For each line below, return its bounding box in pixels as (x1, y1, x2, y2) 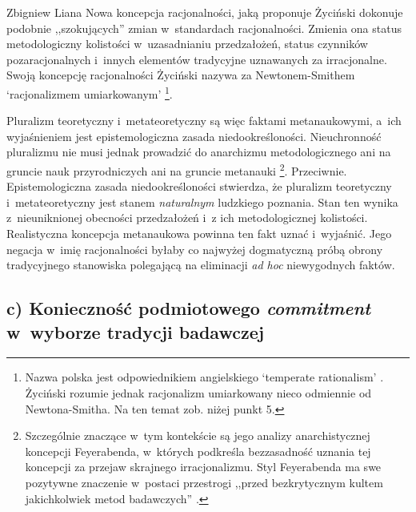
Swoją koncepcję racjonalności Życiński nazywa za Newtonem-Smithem (6, 67, 355, 83)
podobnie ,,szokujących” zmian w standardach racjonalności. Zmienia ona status (6, 19, 402, 36)
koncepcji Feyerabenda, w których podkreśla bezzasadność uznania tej (25, 442, 371, 459)
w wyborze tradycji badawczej (6, 319, 265, 344)
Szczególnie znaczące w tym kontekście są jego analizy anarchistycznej (25, 427, 370, 444)
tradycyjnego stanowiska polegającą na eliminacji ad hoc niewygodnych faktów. (6, 256, 395, 273)
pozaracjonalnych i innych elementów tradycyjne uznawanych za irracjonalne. (6, 50, 387, 67)
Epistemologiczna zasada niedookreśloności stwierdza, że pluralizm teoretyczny (6, 178, 392, 195)
